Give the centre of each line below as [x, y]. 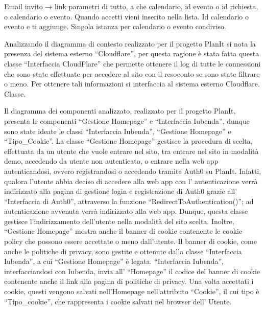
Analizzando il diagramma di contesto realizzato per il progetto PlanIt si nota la [130, 43]
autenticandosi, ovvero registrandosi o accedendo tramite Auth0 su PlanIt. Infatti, [133, 171]
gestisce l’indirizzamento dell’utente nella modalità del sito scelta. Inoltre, [119, 221]
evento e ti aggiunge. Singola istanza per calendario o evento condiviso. [115, 26]
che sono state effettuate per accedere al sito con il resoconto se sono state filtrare [132, 73]
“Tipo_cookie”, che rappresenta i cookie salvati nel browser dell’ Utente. [118, 301]
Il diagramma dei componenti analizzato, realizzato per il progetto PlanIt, [120, 111]
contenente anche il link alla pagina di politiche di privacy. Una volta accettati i [129, 281]
